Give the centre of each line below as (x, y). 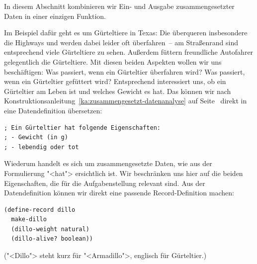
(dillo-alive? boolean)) (52, 239)
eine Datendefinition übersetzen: (53, 110)
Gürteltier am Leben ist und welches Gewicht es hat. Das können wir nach (118, 91)
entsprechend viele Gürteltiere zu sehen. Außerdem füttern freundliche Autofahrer (129, 52)
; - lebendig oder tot (42, 147)
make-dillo (29, 220)
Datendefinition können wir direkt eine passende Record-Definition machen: (119, 193)
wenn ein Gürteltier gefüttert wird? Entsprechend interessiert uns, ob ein (115, 81)
